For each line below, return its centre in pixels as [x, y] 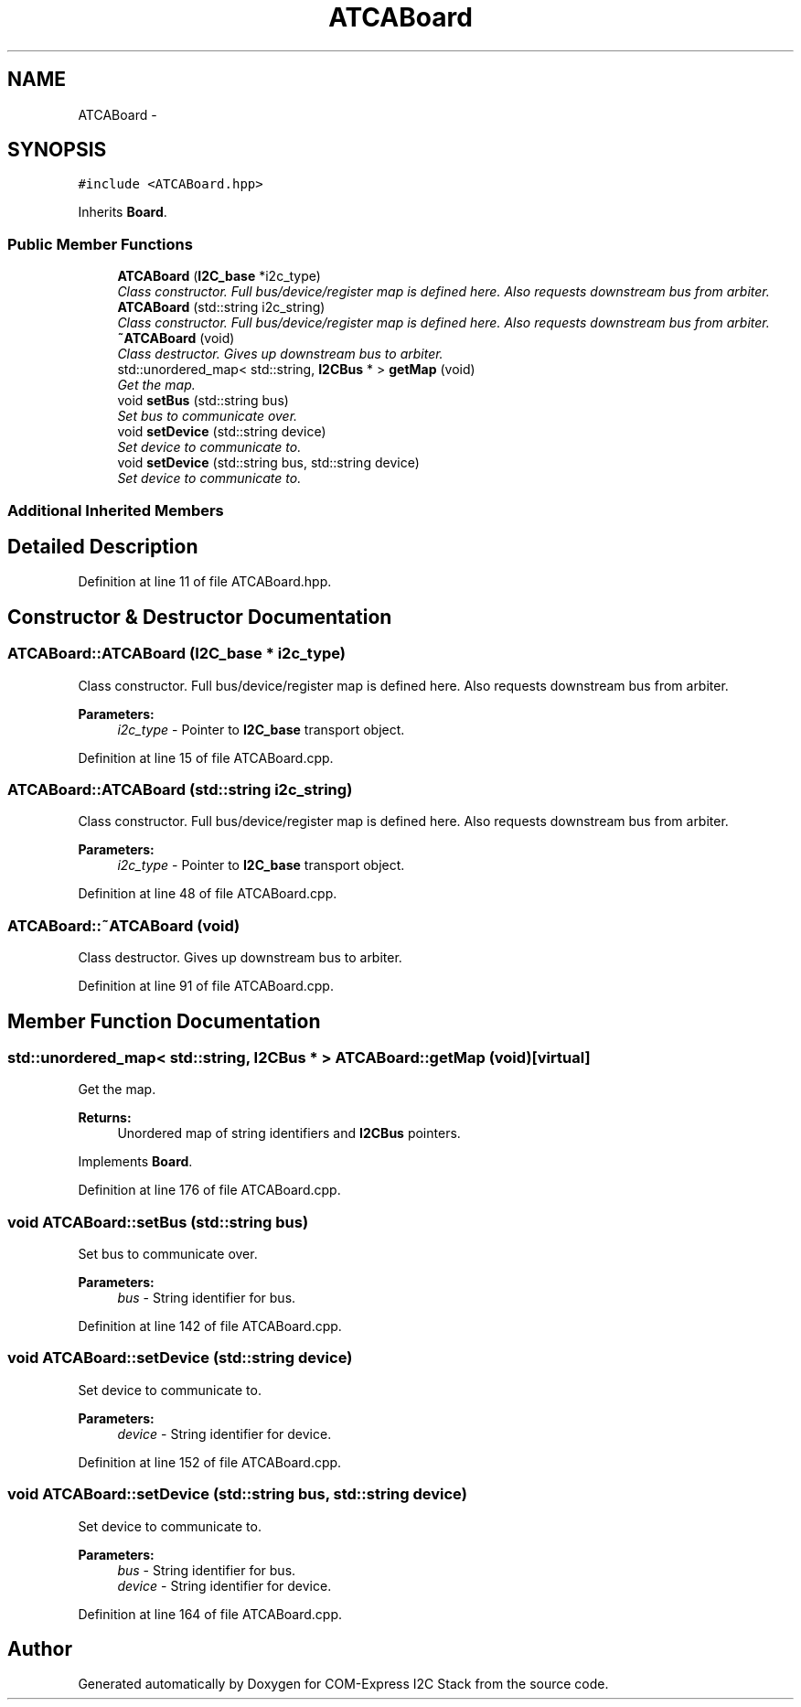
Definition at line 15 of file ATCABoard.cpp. [206, 757]
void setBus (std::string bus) [203, 401]
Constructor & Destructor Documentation [200, 617]
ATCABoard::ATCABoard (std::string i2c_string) [180, 789]
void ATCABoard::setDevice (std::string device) [180, 1358]
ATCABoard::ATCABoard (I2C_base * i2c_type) [177, 654]
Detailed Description [103, 546]
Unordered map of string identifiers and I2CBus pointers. [289, 1133]
